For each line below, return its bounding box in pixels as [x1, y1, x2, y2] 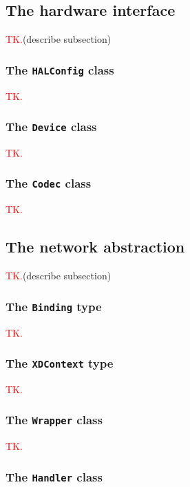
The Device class [6, 118, 97, 135]
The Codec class [6, 175, 92, 192]
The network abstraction [6, 236, 185, 257]
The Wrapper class [6, 411, 103, 428]
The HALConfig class [6, 61, 114, 78]
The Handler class [6, 468, 103, 485]
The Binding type [6, 297, 102, 315]
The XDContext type [6, 355, 114, 372]
